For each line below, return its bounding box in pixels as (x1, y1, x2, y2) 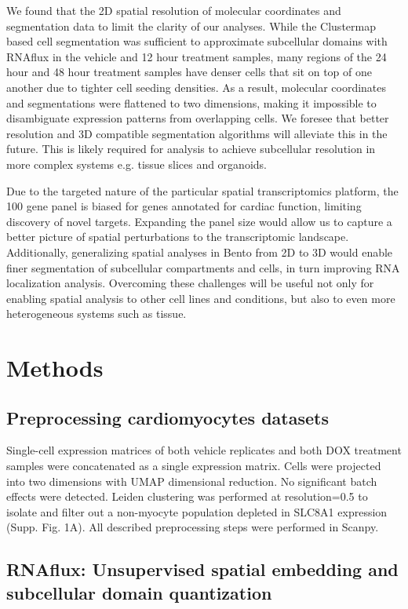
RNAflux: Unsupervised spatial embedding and (6, 557, 399, 582)
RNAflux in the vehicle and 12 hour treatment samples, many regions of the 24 (6, 48, 387, 64)
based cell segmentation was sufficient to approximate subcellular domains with (6, 33, 388, 49)
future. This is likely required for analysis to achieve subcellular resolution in (6, 140, 376, 157)
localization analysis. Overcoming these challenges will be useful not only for (6, 275, 374, 291)
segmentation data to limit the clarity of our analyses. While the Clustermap (6, 17, 376, 34)
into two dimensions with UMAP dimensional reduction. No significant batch (6, 472, 377, 489)
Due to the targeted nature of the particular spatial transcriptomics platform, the (6, 182, 399, 199)
